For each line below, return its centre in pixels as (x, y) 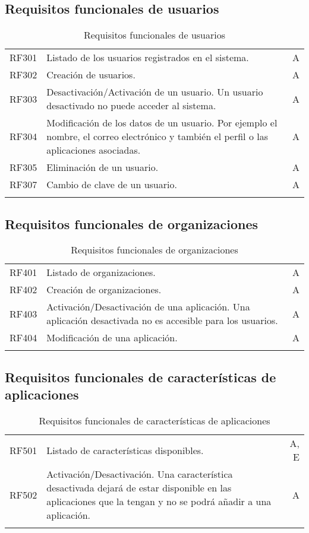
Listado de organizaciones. (101, 272)
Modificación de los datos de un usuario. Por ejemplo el (162, 123)
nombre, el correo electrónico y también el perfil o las (157, 137)
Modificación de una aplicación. (112, 338)
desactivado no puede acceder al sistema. (131, 106)
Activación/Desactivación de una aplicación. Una (148, 307)
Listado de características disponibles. (125, 450)
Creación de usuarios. (91, 75)
